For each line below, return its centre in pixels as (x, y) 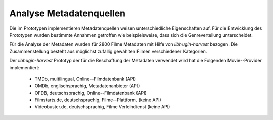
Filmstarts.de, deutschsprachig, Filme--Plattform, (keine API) (98, 100)
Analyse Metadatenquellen (67, 13)
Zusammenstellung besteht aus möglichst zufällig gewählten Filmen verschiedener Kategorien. (108, 51)
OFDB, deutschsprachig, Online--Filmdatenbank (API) (90, 93)
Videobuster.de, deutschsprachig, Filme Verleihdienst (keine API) (102, 107)
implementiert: (25, 67)
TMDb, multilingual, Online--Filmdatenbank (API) (85, 79)
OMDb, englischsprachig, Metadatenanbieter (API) (87, 86)
